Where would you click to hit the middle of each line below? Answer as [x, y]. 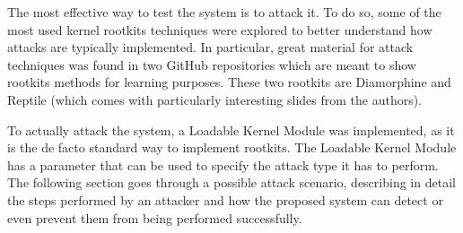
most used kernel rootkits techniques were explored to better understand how [220, 29]
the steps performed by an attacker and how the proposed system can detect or [225, 199]
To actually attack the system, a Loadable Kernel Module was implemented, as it [231, 129]
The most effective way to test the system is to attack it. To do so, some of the [224, 12]
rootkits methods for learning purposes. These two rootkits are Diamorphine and [229, 82]
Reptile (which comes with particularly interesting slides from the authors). [215, 99]
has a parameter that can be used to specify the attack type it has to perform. [223, 164]
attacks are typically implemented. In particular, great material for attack [210, 47]
